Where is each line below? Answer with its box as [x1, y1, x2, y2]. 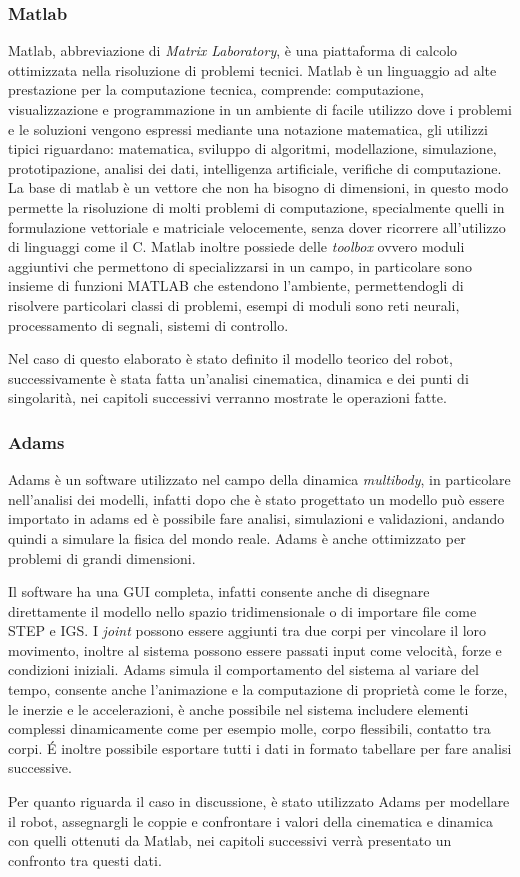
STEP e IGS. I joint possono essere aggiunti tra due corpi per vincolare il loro [8, 620, 487, 641]
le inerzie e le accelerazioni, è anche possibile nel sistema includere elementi [8, 698, 469, 719]
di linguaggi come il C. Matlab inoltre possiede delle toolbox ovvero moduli [8, 236, 465, 257]
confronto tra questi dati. [8, 849, 162, 870]
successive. [8, 757, 72, 778]
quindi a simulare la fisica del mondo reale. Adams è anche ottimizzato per [8, 527, 466, 548]
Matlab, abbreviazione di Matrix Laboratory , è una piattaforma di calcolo [8, 40, 458, 61]
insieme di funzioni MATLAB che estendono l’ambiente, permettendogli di [8, 275, 464, 296]
